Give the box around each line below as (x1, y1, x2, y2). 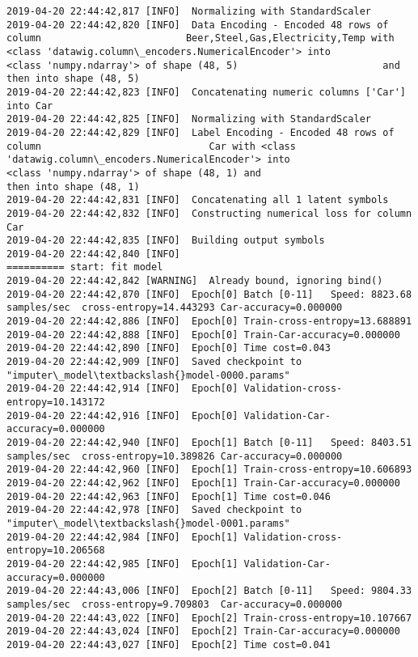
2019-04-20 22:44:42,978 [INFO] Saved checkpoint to (6, 504, 302, 516)
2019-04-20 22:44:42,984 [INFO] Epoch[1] (6, 531, 239, 543)
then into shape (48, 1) (6, 180, 140, 193)
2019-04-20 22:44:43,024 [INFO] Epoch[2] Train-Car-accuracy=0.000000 (6, 625, 400, 638)
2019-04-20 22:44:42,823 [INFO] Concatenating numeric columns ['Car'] (6, 86, 406, 98)
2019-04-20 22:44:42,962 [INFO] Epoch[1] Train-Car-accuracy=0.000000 (6, 477, 400, 489)
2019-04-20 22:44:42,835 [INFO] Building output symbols (6, 235, 325, 247)
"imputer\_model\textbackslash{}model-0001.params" (6, 517, 290, 529)
